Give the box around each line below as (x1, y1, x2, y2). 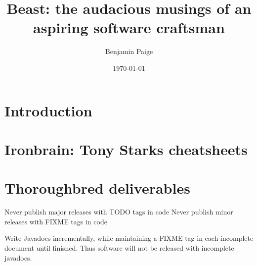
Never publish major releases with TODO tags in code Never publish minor (4, 207, 233, 217)
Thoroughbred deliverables (4, 178, 190, 198)
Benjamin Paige (105, 46, 153, 56)
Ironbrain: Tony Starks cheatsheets (4, 139, 248, 159)
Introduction (4, 100, 92, 120)
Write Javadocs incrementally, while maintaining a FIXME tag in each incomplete (4, 233, 254, 243)
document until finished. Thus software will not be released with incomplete (4, 242, 234, 253)
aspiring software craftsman (33, 17, 225, 38)
